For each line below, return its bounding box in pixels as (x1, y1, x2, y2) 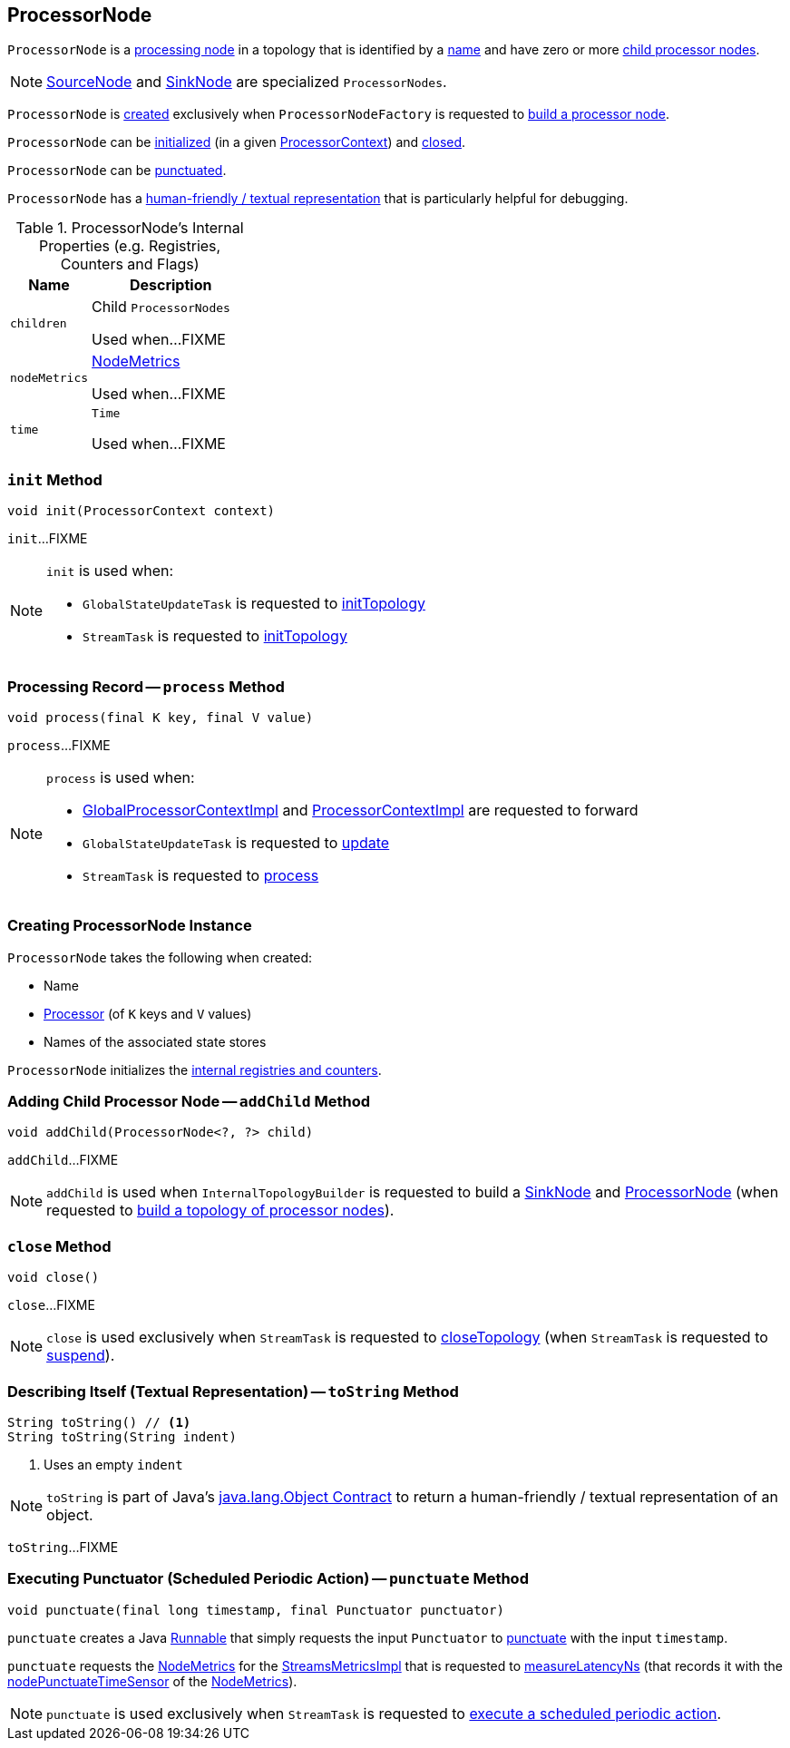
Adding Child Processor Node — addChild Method (7, 1092, 371, 1111)
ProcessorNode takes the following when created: (7, 949, 313, 965)
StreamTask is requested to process (83, 865, 319, 884)
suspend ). (46, 1346, 115, 1365)
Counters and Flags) (60, 255, 200, 274)
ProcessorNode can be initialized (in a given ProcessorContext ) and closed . (7, 134, 466, 151)
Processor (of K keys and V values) (44, 1005, 252, 1021)
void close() (7, 1270, 100, 1285)
